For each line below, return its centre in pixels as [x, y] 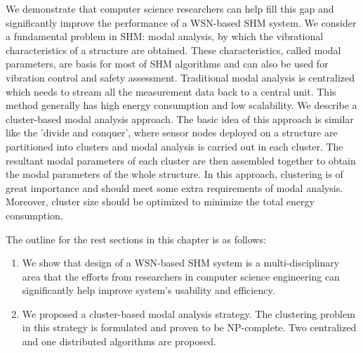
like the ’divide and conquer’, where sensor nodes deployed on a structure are [172, 133]
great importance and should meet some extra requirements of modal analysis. [174, 187]
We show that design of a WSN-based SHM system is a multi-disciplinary [181, 263]
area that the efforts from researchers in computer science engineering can [181, 276]
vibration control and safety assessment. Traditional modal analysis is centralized [180, 77]
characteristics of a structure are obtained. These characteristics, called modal [173, 50]
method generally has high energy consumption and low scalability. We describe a [181, 105]
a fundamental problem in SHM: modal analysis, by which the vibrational [165, 36]
